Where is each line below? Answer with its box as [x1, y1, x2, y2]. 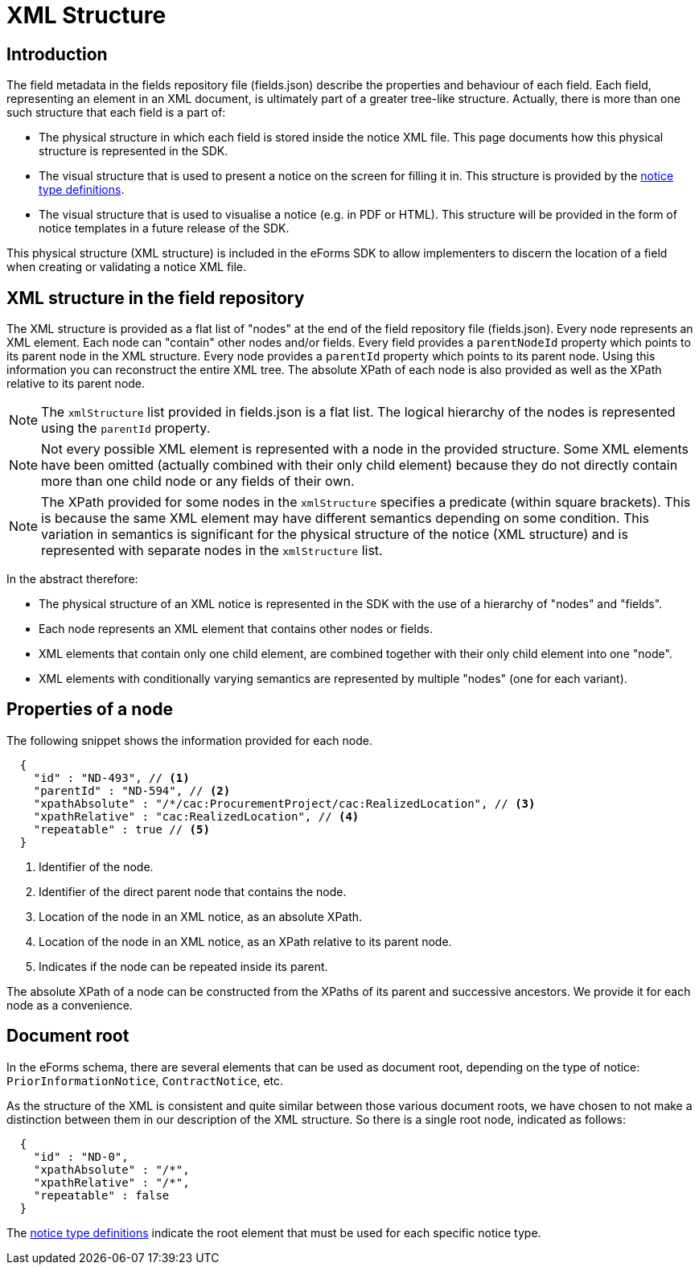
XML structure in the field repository [6, 287, 305, 308]
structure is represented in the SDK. [39, 144, 228, 158]
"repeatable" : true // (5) [33, 822, 210, 836]
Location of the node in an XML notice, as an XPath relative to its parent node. [39, 934, 452, 948]
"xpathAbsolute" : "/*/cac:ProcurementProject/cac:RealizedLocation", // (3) [33, 796, 536, 810]
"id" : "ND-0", [33, 1150, 129, 1163]
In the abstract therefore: [6, 572, 138, 586]
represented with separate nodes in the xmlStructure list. [41, 542, 383, 559]
